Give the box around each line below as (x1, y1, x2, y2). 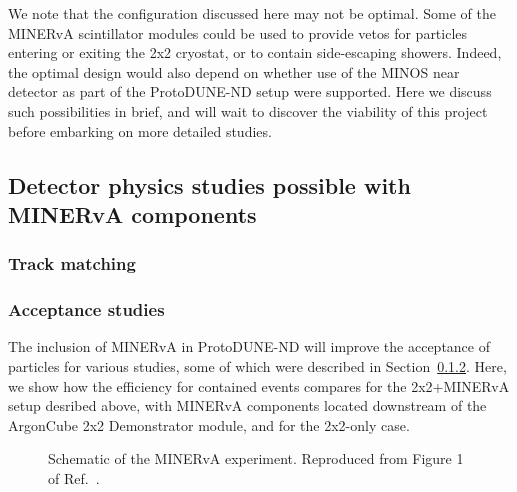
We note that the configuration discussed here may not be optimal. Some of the (8, 3, 496, 23)
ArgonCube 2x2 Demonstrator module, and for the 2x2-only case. (8, 414, 410, 435)
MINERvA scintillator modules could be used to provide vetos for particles (8, 22, 468, 43)
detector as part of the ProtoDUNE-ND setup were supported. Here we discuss (8, 81, 492, 102)
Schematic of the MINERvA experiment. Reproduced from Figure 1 (48, 448, 464, 469)
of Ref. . (48, 467, 100, 488)
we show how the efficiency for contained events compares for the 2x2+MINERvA (8, 375, 510, 396)
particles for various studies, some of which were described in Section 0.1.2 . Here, (8, 355, 507, 376)
